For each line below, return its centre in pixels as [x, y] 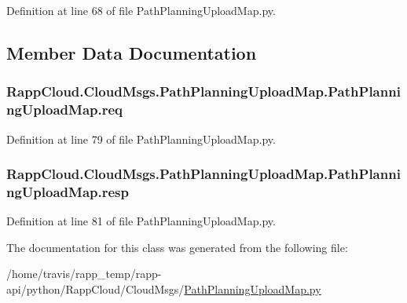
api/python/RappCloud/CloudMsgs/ [95, 289]
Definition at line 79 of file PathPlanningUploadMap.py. [141, 139]
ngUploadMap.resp [68, 191]
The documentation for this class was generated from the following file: [177, 247]
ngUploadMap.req [65, 110]
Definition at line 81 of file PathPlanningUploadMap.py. [141, 221]
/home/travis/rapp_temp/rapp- [84, 274]
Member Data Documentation [132, 52]
